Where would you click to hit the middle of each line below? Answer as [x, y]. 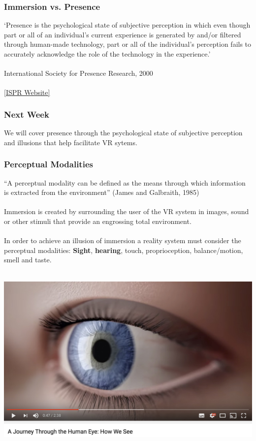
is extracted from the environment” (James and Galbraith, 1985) [102, 192]
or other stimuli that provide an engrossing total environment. [98, 221]
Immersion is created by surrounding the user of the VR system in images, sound [127, 211]
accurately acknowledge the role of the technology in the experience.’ [107, 54]
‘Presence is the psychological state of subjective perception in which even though [127, 25]
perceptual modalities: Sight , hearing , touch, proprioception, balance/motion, [124, 250]
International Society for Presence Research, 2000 [79, 73]
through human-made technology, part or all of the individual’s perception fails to [128, 44]
